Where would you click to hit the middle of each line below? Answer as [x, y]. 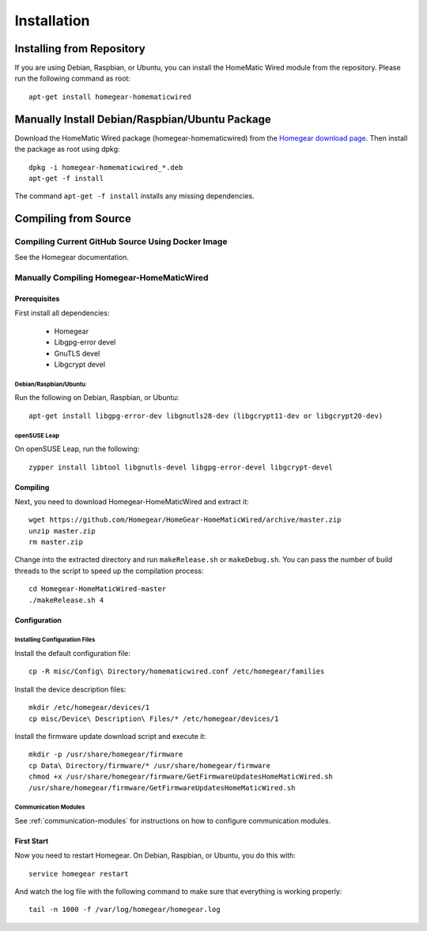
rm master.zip [56, 542]
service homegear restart [79, 874]
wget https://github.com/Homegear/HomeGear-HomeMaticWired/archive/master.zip [185, 520]
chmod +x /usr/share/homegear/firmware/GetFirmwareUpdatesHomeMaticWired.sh [181, 777]
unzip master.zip [62, 531]
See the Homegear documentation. [72, 258]
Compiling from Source [73, 219]
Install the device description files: [70, 689]
